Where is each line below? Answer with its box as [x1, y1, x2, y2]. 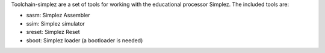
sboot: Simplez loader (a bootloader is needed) [26, 36, 143, 44]
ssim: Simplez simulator [26, 20, 85, 27]
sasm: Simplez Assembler [26, 12, 90, 19]
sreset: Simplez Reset [26, 29, 81, 36]
